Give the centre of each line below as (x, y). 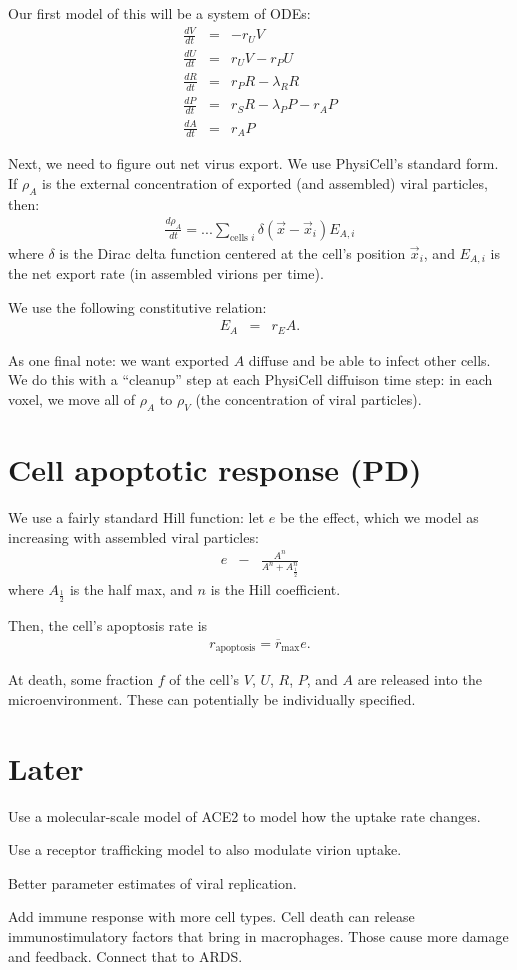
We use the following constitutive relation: (137, 306)
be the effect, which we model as (379, 516)
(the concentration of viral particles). (308, 399)
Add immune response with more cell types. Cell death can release (211, 916)
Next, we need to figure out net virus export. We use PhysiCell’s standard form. (253, 163)
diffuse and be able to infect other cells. (369, 359)
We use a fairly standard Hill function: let (136, 516)
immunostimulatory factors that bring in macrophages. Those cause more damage (258, 935)
